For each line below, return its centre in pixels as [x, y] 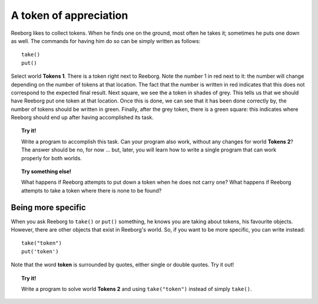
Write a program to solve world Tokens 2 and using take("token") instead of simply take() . [137, 289]
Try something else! [47, 171]
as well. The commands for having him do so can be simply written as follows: [106, 41]
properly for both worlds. [52, 158]
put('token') [40, 251]
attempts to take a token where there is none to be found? [92, 190]
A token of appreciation [69, 15]
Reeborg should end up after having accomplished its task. [82, 117]
